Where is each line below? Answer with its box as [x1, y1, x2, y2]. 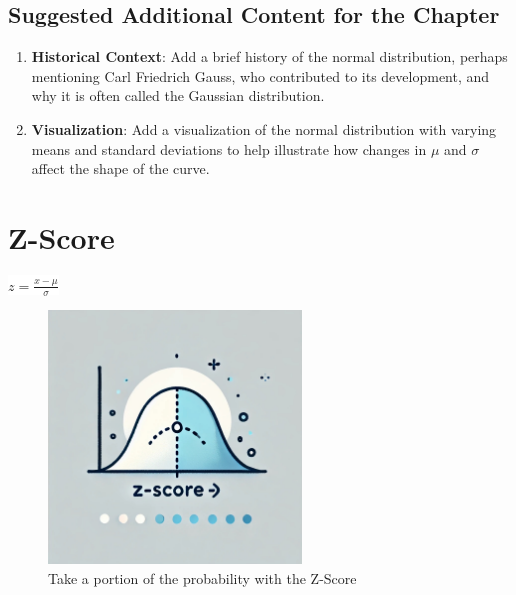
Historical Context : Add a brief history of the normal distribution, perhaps [31, 46, 508, 67]
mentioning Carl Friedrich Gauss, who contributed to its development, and [31, 65, 490, 86]
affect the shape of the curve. [31, 158, 210, 179]
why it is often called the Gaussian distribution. [31, 85, 325, 106]
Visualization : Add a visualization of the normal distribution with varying [31, 118, 497, 139]
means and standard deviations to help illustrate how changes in [31, 138, 427, 159]
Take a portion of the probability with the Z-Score [48, 567, 357, 588]
